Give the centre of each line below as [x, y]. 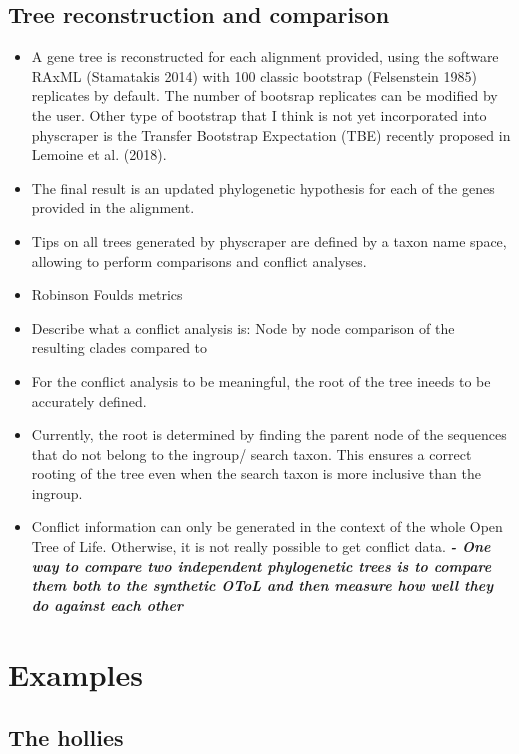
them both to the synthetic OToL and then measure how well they [262, 585]
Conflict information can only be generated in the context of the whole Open [267, 526]
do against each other [107, 604]
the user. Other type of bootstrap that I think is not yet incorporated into [259, 114]
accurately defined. [89, 400]
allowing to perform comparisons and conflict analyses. [199, 260]
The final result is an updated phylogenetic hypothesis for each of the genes [263, 187]
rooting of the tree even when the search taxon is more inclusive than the [256, 473]
